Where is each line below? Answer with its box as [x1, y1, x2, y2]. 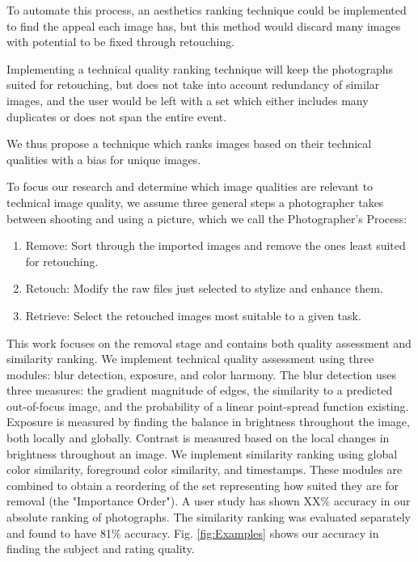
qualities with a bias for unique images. [6, 150, 201, 167]
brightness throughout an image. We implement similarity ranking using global [6, 445, 398, 462]
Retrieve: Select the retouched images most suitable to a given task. [25, 306, 361, 323]
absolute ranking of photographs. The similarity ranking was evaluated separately [6, 509, 411, 526]
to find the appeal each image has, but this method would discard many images [6, 17, 401, 34]
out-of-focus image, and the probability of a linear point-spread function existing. [6, 397, 409, 414]
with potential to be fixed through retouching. [6, 33, 235, 50]
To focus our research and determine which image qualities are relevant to [6, 178, 374, 195]
